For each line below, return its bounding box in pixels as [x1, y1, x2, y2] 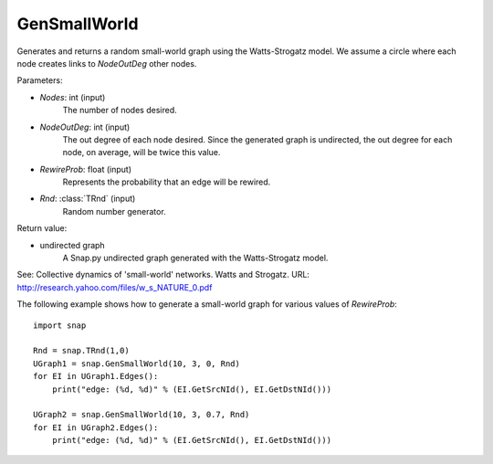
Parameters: [16, 75, 63, 86]
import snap [33, 320, 87, 331]
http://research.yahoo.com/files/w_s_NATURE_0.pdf [16, 281, 213, 292]
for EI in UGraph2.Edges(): [33, 422, 159, 433]
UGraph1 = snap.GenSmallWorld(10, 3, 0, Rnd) [33, 358, 241, 369]
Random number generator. [62, 206, 166, 216]
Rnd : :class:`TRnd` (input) [39, 193, 136, 205]
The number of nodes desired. [62, 105, 177, 116]
